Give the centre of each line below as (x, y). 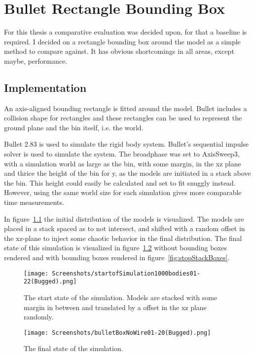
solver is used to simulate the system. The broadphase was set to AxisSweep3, (122, 154)
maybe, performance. (36, 60)
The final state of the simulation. (73, 348)
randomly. (39, 317)
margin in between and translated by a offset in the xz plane (115, 307)
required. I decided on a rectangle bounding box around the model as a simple (122, 41)
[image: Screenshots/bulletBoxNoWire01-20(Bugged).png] (117, 333)
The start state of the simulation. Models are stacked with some (121, 297)
